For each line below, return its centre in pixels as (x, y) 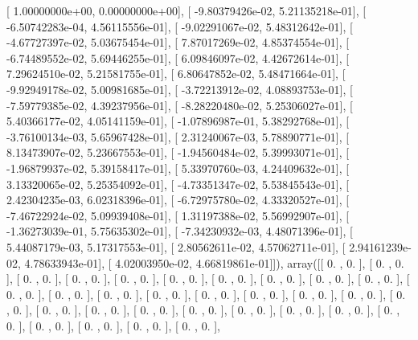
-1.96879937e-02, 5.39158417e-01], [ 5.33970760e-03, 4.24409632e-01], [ (178, 168)
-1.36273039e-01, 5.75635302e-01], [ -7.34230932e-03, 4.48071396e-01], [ (180, 231)
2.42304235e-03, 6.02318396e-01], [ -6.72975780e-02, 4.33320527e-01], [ (178, 200)
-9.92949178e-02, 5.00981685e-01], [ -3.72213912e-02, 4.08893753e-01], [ (180, 89)
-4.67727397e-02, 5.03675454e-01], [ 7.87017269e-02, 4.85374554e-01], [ (178, 42)
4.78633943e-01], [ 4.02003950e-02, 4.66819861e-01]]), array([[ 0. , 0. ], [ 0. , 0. (214, 262)
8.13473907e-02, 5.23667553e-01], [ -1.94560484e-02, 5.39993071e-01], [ (178, 152)
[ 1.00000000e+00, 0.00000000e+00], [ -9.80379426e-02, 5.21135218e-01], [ (186, 10)
